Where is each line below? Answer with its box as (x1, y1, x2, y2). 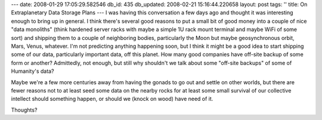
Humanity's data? (11, 67, 54, 75)
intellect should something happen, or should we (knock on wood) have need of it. (11, 96, 213, 103)
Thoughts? (11, 106, 38, 113)
